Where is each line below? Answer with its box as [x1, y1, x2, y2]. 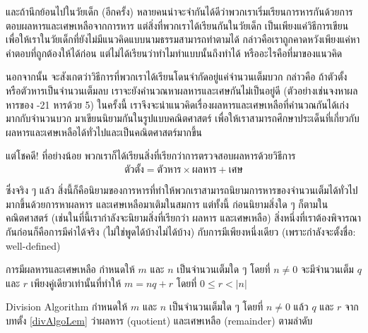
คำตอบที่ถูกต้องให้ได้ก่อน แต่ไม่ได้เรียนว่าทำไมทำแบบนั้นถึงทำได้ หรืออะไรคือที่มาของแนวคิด [6, 45, 343, 60]
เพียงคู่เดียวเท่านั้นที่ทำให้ [30, 275, 121, 290]
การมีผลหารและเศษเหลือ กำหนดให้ [6, 262, 135, 277]
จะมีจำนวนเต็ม [301, 262, 354, 277]
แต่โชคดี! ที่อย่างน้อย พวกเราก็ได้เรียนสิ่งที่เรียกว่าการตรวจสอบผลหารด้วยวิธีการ [6, 148, 296, 163]
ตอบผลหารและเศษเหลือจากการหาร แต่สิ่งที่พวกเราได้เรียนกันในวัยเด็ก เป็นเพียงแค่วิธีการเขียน [6, 18, 349, 32]
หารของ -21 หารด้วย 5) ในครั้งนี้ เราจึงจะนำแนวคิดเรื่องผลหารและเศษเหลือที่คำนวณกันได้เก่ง [6, 97, 349, 111]
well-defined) [6, 238, 61, 253]
